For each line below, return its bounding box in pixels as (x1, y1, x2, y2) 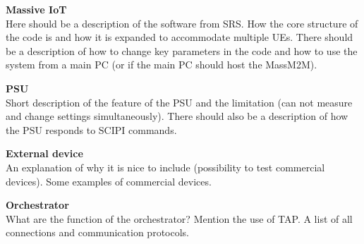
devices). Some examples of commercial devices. (6, 173, 212, 188)
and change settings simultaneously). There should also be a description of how (6, 109, 348, 123)
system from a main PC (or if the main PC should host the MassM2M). (6, 57, 317, 72)
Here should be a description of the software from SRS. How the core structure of (6, 16, 358, 30)
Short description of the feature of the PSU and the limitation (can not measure (6, 94, 353, 109)
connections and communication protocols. (6, 225, 189, 240)
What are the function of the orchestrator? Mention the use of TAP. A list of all (6, 211, 353, 226)
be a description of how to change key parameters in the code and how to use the (6, 43, 358, 58)
